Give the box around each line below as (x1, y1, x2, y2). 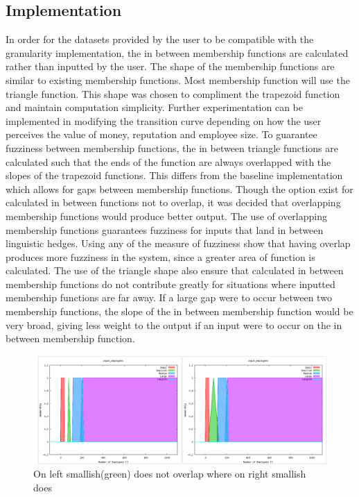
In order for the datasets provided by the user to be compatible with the (6, 32, 314, 47)
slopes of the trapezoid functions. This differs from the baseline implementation (6, 168, 343, 183)
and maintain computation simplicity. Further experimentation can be (6, 100, 304, 115)
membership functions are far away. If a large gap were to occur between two (6, 290, 332, 305)
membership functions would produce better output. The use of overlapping (6, 208, 327, 223)
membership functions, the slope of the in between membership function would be (6, 304, 353, 319)
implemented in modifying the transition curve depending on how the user (6, 113, 322, 128)
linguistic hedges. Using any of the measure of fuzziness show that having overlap (6, 236, 351, 251)
